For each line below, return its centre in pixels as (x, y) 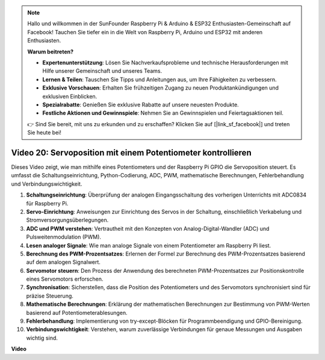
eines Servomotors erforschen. (65, 279)
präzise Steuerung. (50, 296)
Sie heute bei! (44, 133)
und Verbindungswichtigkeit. (47, 184)
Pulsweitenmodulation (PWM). (64, 237)
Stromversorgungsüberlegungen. (67, 220)
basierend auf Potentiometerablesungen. (77, 313)
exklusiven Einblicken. (70, 96)
